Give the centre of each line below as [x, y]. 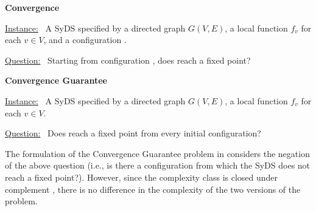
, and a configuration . [85, 40]
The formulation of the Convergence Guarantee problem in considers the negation [157, 153]
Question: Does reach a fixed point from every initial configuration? [133, 133]
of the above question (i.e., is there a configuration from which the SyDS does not [158, 165]
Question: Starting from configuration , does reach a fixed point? [128, 60]
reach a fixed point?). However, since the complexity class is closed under [142, 177]
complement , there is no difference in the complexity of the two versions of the [153, 189]
